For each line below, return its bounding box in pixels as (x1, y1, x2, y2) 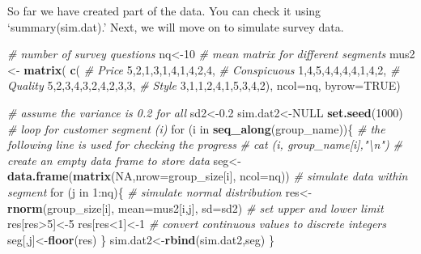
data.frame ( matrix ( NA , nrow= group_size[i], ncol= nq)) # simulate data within (7, 167, 408, 184)
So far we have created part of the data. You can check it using (7, 2, 321, 19)
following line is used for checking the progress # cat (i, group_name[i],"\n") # (7, 136, 402, 153)
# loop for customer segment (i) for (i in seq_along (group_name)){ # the (7, 120, 385, 137)
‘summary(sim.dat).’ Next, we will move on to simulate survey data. (7, 18, 344, 35)
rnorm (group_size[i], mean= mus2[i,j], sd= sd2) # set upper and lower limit (7, 199, 384, 216)
